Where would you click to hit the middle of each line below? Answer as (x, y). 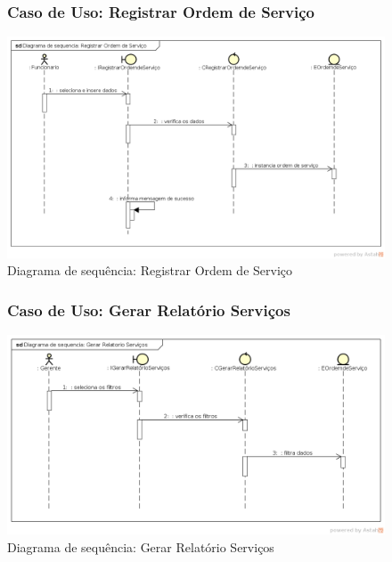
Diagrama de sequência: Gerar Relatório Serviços (141, 547)
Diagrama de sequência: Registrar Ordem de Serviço (150, 270)
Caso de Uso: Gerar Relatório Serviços (149, 310)
